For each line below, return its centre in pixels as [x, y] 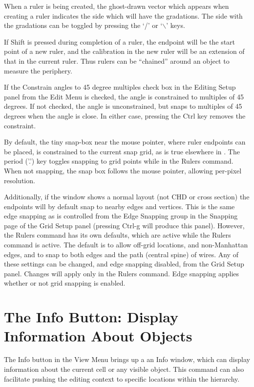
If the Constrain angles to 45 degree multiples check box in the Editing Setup [120, 87]
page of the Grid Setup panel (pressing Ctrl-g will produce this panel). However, [124, 225]
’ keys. [176, 25]
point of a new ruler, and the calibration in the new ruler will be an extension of [124, 51]
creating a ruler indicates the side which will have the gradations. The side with [123, 15]
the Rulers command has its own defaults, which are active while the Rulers [117, 235]
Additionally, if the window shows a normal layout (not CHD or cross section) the [127, 197]
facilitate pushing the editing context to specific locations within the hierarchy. [122, 378]
